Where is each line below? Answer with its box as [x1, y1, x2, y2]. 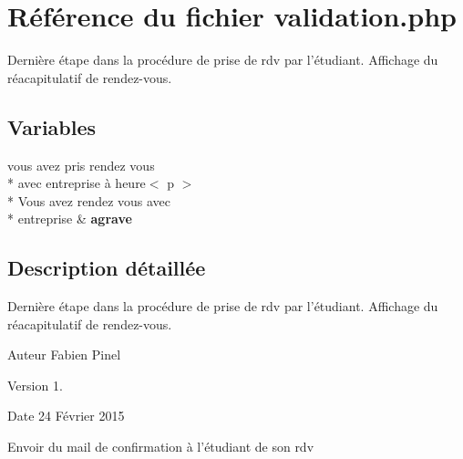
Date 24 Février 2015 [7, 406, 125, 425]
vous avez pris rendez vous [7, 155, 155, 174]
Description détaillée [7, 254, 206, 282]
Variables [7, 112, 97, 141]
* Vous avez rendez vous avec [7, 191, 171, 210]
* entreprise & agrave [7, 209, 132, 228]
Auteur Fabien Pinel [7, 345, 121, 364]
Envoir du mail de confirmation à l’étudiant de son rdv [7, 437, 314, 456]
